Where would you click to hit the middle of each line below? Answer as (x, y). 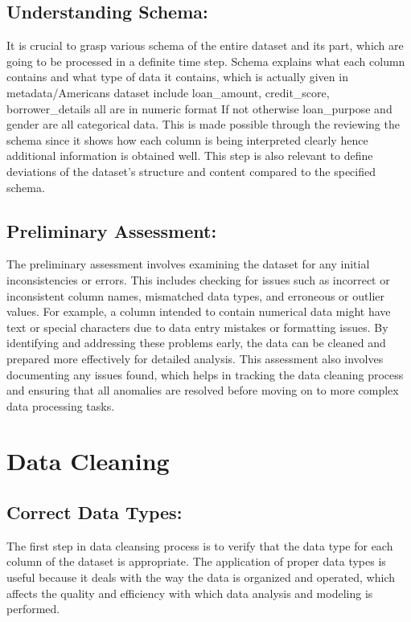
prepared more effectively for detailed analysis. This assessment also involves (195, 358)
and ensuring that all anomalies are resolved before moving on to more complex (203, 390)
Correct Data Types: (95, 512)
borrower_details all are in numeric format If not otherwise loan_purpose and (199, 108)
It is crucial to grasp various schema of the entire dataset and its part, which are (205, 45)
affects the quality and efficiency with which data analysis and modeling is (190, 593)
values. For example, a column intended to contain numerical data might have (199, 311)
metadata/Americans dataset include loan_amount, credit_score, (168, 92)
